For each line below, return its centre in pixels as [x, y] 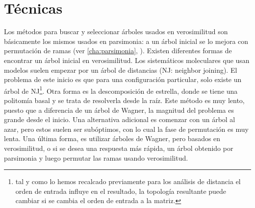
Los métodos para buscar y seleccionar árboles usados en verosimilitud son [116, 31]
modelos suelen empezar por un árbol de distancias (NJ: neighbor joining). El [121, 70]
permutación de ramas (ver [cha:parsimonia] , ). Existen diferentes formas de [118, 51]
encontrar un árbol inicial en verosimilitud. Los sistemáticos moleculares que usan [127, 60]
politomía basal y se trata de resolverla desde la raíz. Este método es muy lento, [124, 100]
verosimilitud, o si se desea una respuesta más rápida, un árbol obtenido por [119, 148]
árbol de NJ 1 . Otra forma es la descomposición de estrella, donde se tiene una [121, 90]
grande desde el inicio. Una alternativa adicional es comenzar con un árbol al [120, 119]
